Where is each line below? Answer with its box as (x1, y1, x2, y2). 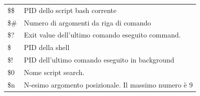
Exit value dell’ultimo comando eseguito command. (24, 29, 181, 40)
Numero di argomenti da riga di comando (24, 17, 151, 27)
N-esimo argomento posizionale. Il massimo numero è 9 (24, 79, 193, 89)
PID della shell (24, 42, 70, 52)
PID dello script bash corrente (24, 4, 117, 15)
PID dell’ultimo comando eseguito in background (24, 54, 174, 65)
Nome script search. (24, 66, 85, 77)
